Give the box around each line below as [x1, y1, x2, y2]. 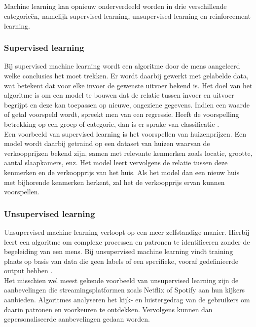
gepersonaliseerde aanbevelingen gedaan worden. [4, 314, 150, 324]
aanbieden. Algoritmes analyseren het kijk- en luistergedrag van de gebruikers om [4, 294, 250, 305]
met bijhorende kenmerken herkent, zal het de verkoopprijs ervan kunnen [4, 177, 225, 187]
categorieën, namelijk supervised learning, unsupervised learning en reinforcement [4, 10, 251, 21]
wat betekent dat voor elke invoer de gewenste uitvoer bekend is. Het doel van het [4, 80, 253, 90]
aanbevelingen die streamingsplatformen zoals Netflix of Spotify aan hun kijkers [4, 285, 245, 295]
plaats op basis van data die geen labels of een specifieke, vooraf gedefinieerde [4, 255, 238, 266]
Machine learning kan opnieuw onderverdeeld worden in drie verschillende [4, 1, 227, 11]
